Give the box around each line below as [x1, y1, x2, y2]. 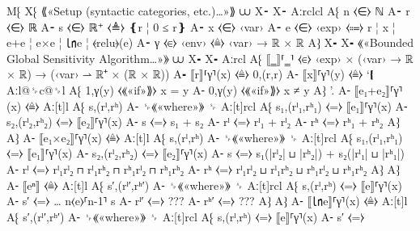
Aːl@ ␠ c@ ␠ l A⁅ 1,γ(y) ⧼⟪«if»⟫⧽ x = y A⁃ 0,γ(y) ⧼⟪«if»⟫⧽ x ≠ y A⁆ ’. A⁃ [6, 81, 350, 98]
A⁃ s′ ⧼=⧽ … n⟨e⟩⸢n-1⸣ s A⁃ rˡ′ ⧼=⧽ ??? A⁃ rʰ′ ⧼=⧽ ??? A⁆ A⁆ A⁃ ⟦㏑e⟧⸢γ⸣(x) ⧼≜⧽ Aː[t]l [6, 192, 408, 209]
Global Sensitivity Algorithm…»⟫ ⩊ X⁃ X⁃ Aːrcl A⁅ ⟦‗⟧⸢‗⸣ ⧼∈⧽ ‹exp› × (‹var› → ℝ [6, 49, 414, 66]
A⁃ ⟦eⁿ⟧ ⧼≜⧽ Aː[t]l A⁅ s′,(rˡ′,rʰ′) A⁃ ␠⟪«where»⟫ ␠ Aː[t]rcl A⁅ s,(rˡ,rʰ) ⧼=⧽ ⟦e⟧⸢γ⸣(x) [6, 176, 402, 193]
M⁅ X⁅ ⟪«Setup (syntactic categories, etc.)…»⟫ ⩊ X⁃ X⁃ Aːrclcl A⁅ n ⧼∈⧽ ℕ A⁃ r [6, 2, 410, 19]
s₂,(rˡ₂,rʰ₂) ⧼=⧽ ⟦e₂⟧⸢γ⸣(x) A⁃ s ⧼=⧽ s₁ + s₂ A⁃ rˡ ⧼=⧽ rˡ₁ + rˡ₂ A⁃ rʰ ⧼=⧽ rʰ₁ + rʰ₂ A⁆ [6, 113, 400, 130]
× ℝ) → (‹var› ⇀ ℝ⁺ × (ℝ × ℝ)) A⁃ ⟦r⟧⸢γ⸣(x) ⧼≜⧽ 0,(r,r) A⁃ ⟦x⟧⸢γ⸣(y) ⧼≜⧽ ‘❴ [6, 65, 374, 82]
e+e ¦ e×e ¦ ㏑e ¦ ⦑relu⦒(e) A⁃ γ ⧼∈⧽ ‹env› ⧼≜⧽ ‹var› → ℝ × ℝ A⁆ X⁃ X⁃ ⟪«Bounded [6, 34, 414, 51]
